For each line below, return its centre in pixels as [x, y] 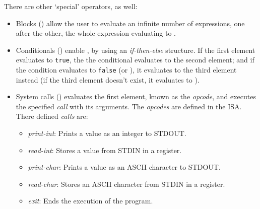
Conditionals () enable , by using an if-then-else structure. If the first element [136, 50]
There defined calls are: [52, 116]
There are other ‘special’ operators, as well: [71, 6]
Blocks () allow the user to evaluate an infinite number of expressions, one [130, 23]
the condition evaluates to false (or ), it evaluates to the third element [126, 70]
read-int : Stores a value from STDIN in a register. [105, 150]
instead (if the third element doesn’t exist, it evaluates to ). [108, 79]
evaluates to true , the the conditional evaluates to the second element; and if [135, 60]
